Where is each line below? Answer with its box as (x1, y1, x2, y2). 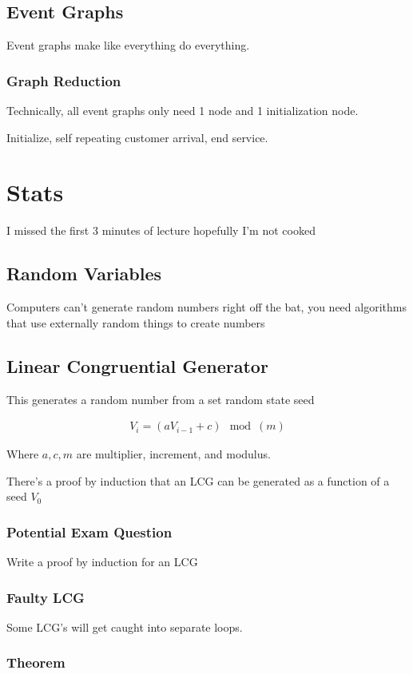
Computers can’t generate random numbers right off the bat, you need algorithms (6, 299, 407, 315)
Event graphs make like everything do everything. (6, 37, 250, 54)
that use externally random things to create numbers (6, 314, 265, 331)
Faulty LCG (6, 587, 85, 607)
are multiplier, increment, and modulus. (76, 446, 271, 462)
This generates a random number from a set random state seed (6, 391, 315, 407)
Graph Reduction (6, 70, 121, 90)
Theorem (6, 652, 66, 672)
